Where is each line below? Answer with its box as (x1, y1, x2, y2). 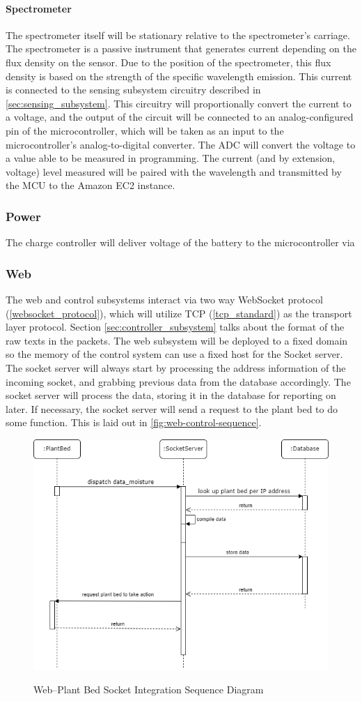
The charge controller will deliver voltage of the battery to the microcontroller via (6, 235, 355, 250)
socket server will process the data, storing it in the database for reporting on (6, 388, 336, 402)
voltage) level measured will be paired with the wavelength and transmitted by (6, 164, 342, 179)
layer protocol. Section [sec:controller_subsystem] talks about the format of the (6, 319, 345, 334)
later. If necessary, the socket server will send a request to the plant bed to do (6, 401, 338, 416)
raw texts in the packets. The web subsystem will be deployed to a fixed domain (6, 333, 348, 347)
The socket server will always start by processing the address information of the (6, 360, 346, 375)
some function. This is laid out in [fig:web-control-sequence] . (6, 415, 262, 430)
